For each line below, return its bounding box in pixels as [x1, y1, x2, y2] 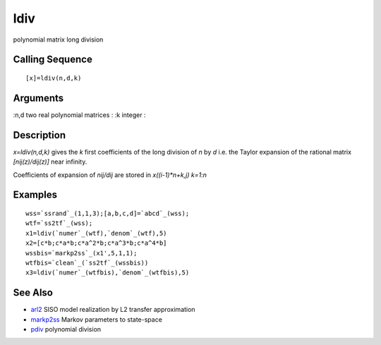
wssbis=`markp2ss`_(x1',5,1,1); [25, 249, 138, 257]
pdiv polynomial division [30, 325, 102, 333]
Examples [13, 189, 58, 201]
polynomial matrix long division [13, 35, 104, 44]
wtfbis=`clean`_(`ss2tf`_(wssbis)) [25, 258, 149, 267]
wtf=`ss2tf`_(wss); [25, 219, 93, 227]
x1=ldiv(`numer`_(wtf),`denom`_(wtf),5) [25, 229, 167, 237]
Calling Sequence [13, 54, 93, 66]
